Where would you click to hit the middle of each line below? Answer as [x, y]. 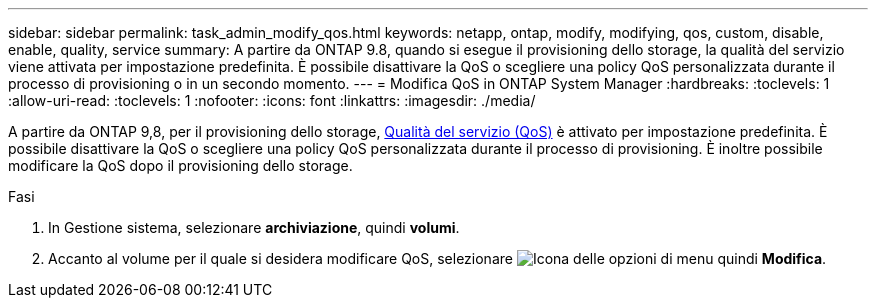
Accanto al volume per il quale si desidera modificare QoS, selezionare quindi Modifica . [437, 258]
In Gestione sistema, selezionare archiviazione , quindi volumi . [254, 227]
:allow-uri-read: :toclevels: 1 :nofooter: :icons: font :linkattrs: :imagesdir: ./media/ [272, 100]
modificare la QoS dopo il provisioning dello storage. [180, 165]
